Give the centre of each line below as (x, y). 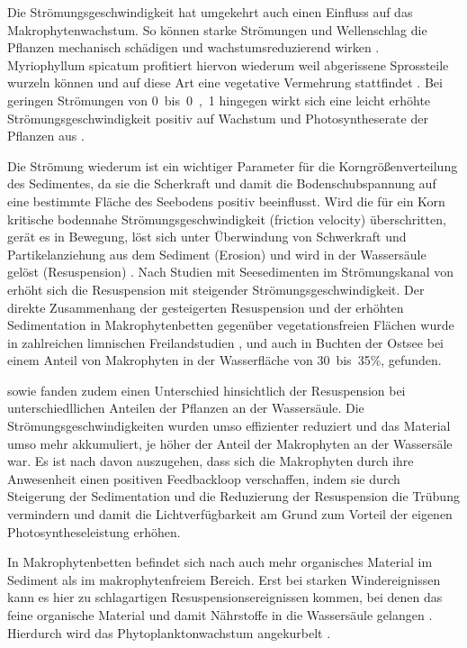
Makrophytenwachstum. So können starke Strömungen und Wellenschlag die (217, 29)
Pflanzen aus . (46, 136)
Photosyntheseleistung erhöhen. (94, 531)
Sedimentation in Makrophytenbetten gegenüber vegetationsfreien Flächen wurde (231, 325)
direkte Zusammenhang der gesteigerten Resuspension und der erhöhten (206, 307)
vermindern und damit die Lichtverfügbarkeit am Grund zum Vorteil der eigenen (230, 514)
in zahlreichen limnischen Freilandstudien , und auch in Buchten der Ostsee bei (226, 342)
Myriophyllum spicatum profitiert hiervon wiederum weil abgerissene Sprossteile (228, 64)
